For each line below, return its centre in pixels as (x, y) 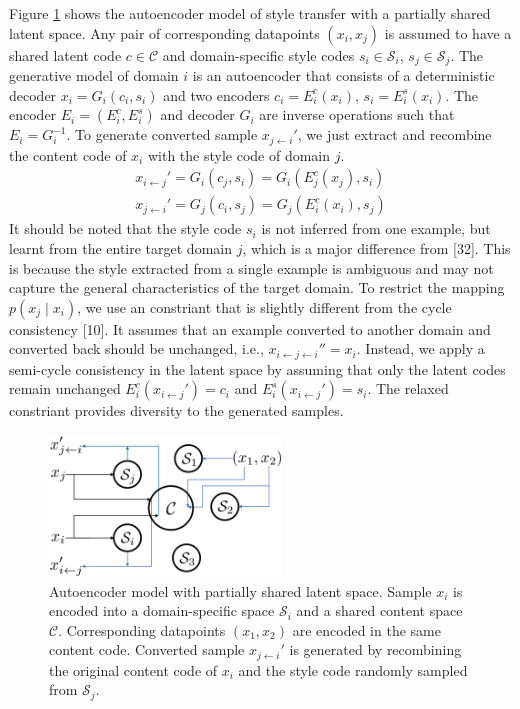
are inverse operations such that (357, 114)
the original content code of (133, 669)
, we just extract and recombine (394, 134)
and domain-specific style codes (258, 54)
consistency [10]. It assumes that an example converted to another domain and (250, 328)
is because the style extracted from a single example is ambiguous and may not (251, 267)
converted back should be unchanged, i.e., (136, 348)
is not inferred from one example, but (376, 228)
